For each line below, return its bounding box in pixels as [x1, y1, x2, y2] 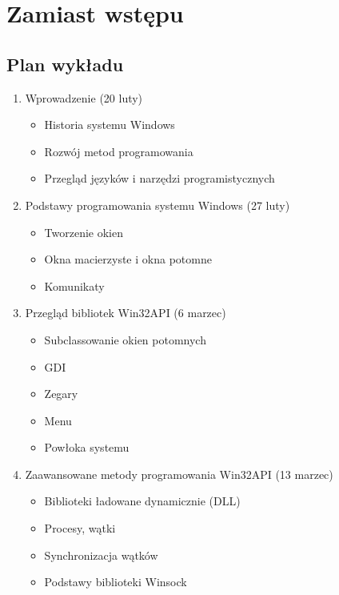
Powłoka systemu [44, 439, 130, 456]
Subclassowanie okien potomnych [44, 331, 206, 348]
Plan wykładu [6, 51, 124, 76]
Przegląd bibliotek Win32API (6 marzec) [25, 304, 226, 321]
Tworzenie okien [44, 223, 124, 240]
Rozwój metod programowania [44, 143, 193, 159]
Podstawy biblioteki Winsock [44, 573, 187, 590]
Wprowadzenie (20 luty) [25, 89, 143, 106]
